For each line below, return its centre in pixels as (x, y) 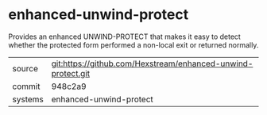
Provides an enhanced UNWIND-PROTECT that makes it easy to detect (124, 36)
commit (26, 86)
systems (28, 99)
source (25, 68)
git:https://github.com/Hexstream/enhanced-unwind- (152, 63)
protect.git (70, 73)
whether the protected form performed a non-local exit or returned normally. (133, 44)
